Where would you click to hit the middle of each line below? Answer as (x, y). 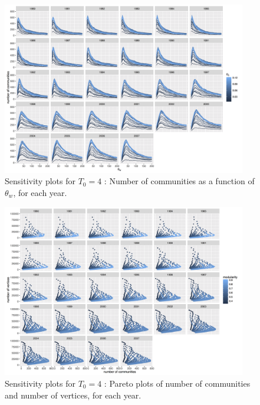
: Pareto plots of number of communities (177, 383)
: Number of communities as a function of (179, 181)
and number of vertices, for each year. (73, 395)
